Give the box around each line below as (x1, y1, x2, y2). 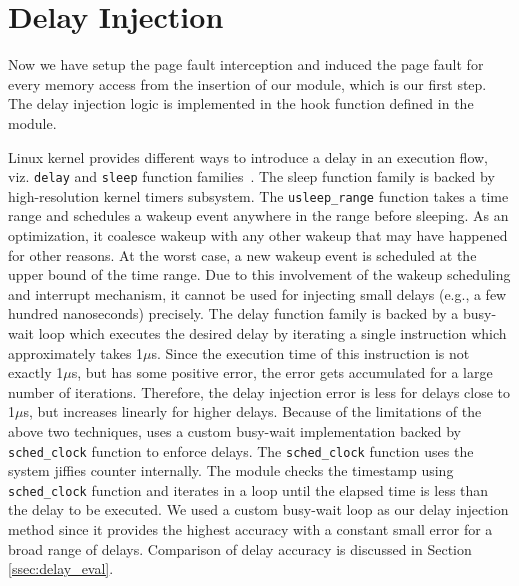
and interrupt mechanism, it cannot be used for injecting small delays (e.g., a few (8, 283, 507, 304)
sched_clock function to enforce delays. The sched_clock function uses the (8, 440, 474, 461)
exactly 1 (8, 362, 64, 383)
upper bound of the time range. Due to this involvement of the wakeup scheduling (8, 264, 511, 285)
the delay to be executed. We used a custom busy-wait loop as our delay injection (8, 499, 509, 520)
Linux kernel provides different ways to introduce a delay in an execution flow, (8, 146, 489, 167)
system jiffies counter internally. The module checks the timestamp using (8, 460, 454, 481)
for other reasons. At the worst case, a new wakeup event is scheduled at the (8, 244, 477, 265)
